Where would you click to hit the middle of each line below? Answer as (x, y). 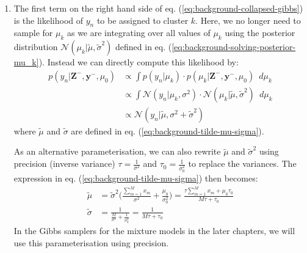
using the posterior (260, 33)
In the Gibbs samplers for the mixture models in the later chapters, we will (154, 231)
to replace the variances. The (242, 163)
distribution (36, 47)
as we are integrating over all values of (139, 33)
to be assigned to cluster (143, 20)
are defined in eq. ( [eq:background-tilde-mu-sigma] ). (168, 130)
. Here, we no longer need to (248, 20)
